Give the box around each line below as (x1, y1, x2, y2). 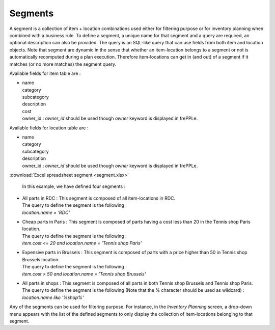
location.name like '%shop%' (22, 294, 84, 300)
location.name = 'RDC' (22, 209, 70, 215)
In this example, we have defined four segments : (22, 183, 126, 189)
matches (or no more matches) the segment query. (9, 61, 117, 67)
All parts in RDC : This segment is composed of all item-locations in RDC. (22, 195, 176, 201)
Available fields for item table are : (9, 70, 81, 76)
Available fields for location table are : (9, 125, 89, 131)
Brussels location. (22, 256, 60, 262)
